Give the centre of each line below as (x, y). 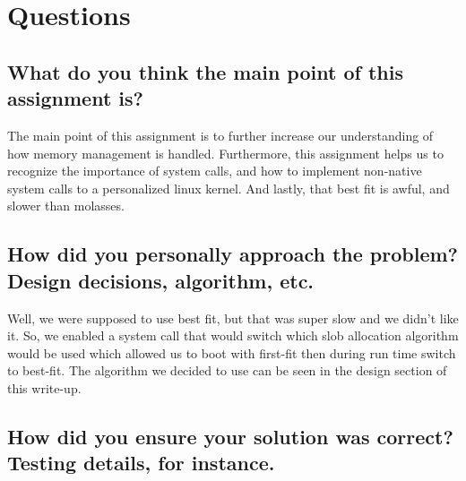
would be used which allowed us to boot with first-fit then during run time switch (232, 352)
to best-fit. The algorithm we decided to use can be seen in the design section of (227, 370)
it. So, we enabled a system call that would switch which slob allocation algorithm (233, 335)
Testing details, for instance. (141, 463)
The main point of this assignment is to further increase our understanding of (220, 135)
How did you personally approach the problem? (233, 254)
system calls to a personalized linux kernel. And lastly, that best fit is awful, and (229, 188)
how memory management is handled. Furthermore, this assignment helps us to (225, 153)
